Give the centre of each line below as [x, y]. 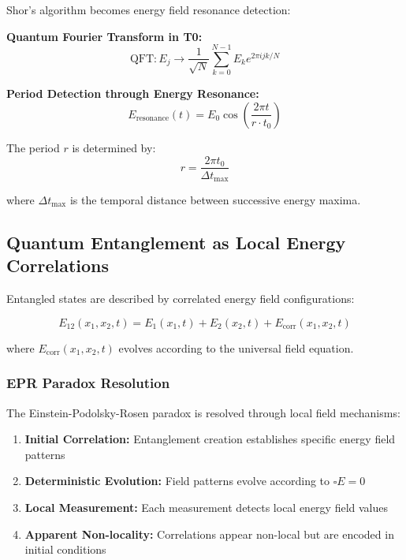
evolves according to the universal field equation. [236, 347]
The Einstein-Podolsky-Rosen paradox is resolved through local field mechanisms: [203, 412]
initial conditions [65, 549]
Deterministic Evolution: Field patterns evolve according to [177, 481]
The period [33, 147]
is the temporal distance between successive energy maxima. [215, 200]
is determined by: [114, 147]
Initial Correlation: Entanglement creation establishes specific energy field [210, 439]
